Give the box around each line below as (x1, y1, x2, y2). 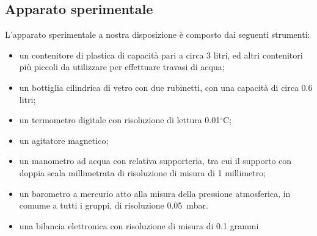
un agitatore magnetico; (19, 134, 109, 146)
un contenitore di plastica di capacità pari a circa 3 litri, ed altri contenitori (19, 48, 303, 61)
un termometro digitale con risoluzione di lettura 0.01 (19, 113, 220, 126)
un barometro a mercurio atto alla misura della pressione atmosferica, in (19, 187, 291, 199)
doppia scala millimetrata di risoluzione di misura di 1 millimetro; (19, 166, 266, 179)
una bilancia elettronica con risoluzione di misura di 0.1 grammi (19, 219, 259, 232)
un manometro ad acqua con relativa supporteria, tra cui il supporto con (19, 154, 292, 167)
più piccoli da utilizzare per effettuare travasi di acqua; (19, 60, 225, 73)
